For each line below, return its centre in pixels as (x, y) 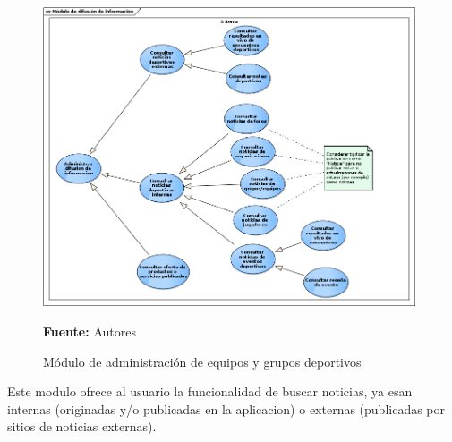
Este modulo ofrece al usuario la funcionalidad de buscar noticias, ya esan (210, 391)
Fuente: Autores (90, 331)
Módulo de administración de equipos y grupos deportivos (202, 361)
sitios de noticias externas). (82, 426)
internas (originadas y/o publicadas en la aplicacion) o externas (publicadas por (226, 408)
